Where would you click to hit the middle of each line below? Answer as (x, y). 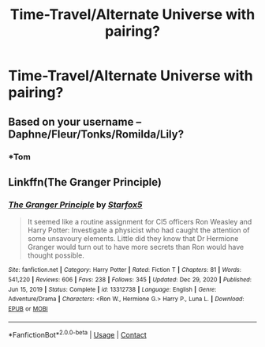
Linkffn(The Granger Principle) (85, 182)
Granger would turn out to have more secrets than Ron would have (136, 247)
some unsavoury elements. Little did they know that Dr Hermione (133, 239)
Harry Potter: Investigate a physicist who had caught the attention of (138, 230)
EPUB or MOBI (28, 309)
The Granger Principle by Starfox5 (75, 205)
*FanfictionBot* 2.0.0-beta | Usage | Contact (78, 334)
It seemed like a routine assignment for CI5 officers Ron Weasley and (140, 222)
